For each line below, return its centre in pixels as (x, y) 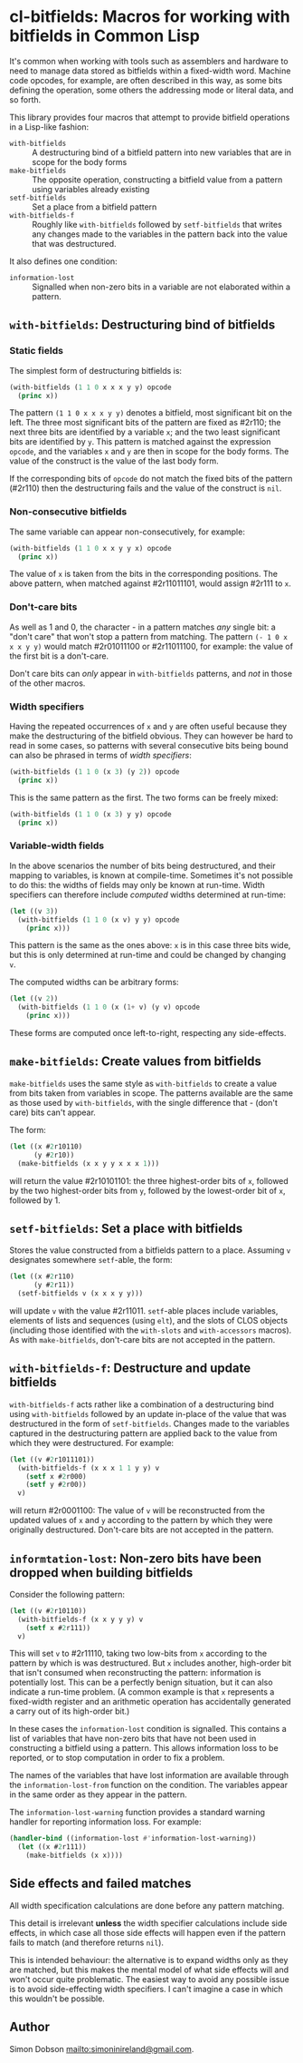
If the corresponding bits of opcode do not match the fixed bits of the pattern (151, 479)
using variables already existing (91, 189)
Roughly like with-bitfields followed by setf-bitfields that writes (157, 224)
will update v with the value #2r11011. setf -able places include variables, (144, 1310)
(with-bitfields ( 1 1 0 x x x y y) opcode (90, 387)
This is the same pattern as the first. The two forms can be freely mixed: (144, 797)
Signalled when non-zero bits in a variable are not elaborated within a (161, 287)
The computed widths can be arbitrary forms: (94, 983)
